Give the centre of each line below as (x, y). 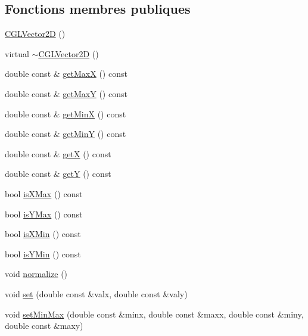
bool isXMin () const (43, 234)
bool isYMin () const (43, 253)
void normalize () (36, 274)
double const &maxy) (44, 326)
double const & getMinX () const (66, 113)
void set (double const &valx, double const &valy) (96, 293)
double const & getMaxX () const (66, 74)
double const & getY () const (58, 174)
